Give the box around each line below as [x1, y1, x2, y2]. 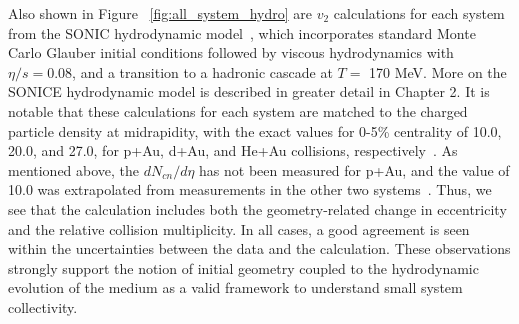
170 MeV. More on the [369, 61, 507, 82]
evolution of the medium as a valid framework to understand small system [8, 277, 463, 298]
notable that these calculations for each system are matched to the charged [8, 100, 468, 121]
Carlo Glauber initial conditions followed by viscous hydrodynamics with [8, 42, 454, 63]
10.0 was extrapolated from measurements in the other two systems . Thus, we [8, 179, 492, 200]
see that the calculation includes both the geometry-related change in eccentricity [8, 198, 507, 219]
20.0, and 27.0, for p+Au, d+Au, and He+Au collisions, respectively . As [8, 140, 458, 161]
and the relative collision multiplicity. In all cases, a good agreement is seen [8, 218, 470, 239]
